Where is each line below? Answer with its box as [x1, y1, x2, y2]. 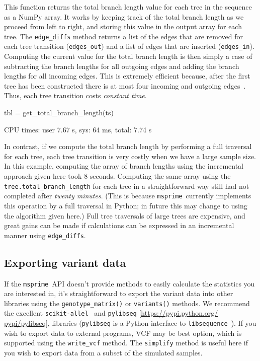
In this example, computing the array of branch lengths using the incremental [4, 161, 244, 171]
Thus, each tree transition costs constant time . [4, 90, 147, 101]
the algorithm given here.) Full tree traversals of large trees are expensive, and [4, 210, 245, 221]
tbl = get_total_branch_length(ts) [4, 107, 114, 118]
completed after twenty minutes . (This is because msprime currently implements [4, 190, 251, 201]
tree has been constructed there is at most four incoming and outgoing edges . [4, 80, 246, 91]
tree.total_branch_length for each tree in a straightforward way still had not [4, 180, 249, 191]
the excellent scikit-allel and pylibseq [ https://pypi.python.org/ [4, 308, 218, 318]
